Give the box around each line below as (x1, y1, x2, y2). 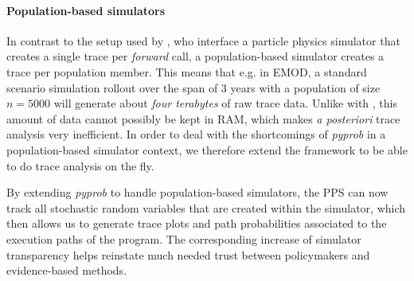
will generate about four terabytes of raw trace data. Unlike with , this (53, 95, 397, 111)
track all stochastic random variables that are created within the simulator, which (6, 199, 406, 216)
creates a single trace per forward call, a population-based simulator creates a (6, 48, 385, 64)
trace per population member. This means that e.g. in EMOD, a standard (6, 63, 367, 80)
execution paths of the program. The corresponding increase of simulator (6, 230, 361, 247)
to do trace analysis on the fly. (6, 157, 154, 174)
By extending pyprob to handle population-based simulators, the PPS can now (6, 184, 389, 201)
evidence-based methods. (6, 262, 127, 279)
